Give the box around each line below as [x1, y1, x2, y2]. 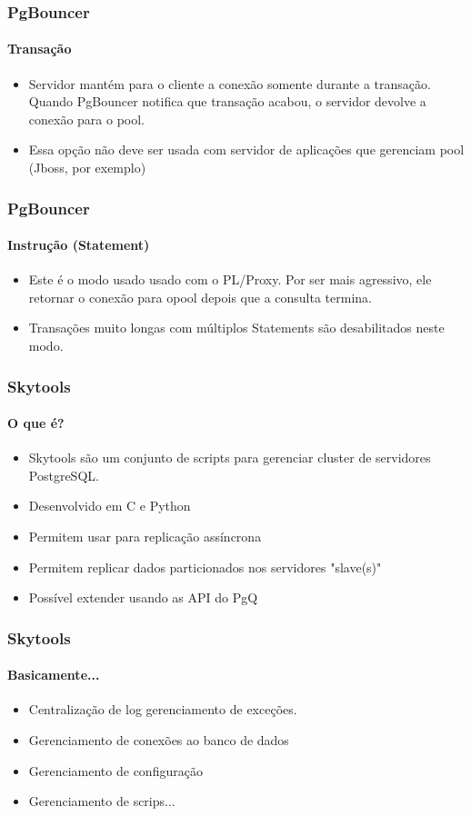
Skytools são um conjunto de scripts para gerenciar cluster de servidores [28, 448, 431, 467]
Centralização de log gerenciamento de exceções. [28, 700, 297, 719]
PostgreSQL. [28, 465, 99, 484]
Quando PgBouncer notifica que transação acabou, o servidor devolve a [28, 92, 426, 111]
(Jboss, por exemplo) [28, 158, 146, 177]
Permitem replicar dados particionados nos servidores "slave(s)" [28, 557, 382, 576]
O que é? [7, 413, 65, 433]
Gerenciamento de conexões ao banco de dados [28, 731, 289, 750]
